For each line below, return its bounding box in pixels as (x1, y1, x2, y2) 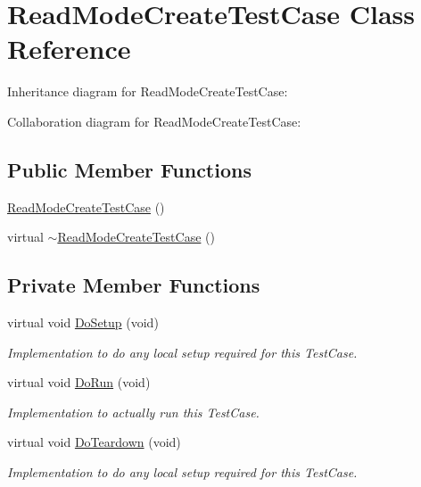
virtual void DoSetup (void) (7, 313, 159, 332)
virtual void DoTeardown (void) (7, 433, 181, 451)
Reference (7, 30, 131, 67)
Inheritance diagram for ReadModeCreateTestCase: (7, 82, 288, 101)
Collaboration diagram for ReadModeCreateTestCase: (7, 111, 301, 130)
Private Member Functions (7, 271, 260, 299)
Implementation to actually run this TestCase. (7, 402, 260, 421)
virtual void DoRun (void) (7, 373, 151, 392)
